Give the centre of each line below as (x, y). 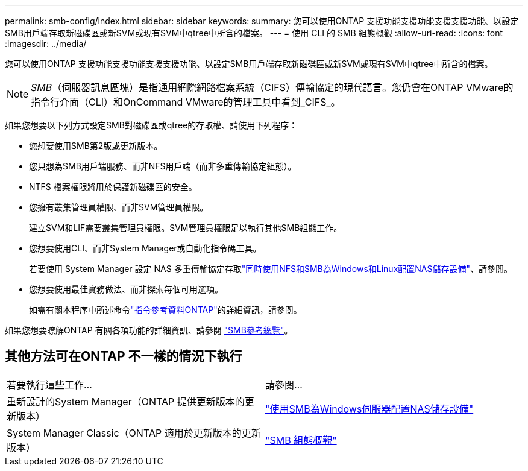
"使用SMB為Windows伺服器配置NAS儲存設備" (369, 409)
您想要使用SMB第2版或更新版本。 (96, 146)
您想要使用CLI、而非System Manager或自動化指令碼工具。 (145, 248)
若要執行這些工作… (49, 384)
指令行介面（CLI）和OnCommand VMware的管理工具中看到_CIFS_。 (186, 102)
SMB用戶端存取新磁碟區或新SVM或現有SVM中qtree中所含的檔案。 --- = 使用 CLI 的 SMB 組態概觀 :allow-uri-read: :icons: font (254, 33)
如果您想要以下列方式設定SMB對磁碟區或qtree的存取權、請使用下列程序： (151, 125)
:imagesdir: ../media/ (46, 44)
